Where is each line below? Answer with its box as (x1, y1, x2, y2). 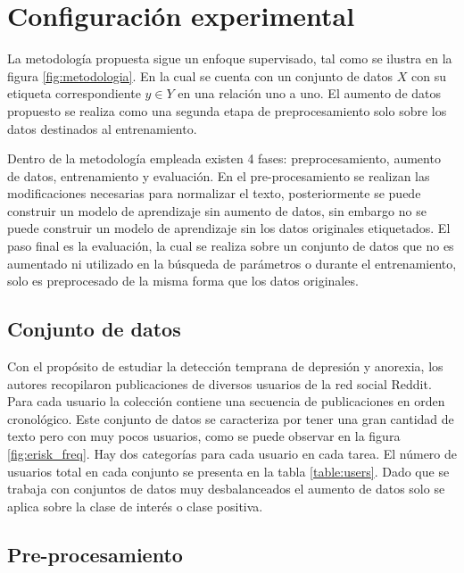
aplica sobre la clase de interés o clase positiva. (7, 496, 263, 515)
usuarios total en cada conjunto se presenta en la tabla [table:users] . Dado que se (7, 461, 450, 480)
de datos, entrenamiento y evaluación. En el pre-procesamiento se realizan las (7, 166, 430, 185)
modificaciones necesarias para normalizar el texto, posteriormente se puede (7, 184, 421, 203)
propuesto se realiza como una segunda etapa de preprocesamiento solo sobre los (7, 101, 447, 120)
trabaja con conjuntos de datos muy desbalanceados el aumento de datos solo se (7, 479, 445, 498)
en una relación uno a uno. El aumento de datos (178, 84, 442, 103)
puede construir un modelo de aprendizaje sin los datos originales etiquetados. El (7, 219, 451, 237)
